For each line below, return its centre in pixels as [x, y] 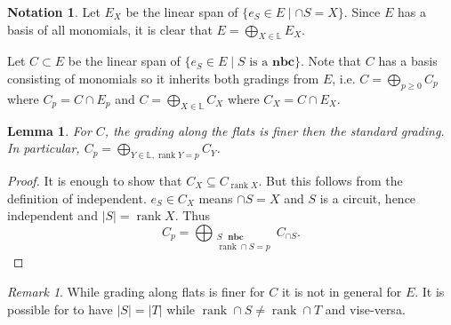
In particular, [44, 148]
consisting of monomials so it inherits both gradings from [163, 78]
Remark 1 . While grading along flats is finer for [136, 291]
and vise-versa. [365, 309]
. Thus [192, 215]
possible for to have [60, 309]
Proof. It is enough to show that [95, 180]
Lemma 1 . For [49, 130]
